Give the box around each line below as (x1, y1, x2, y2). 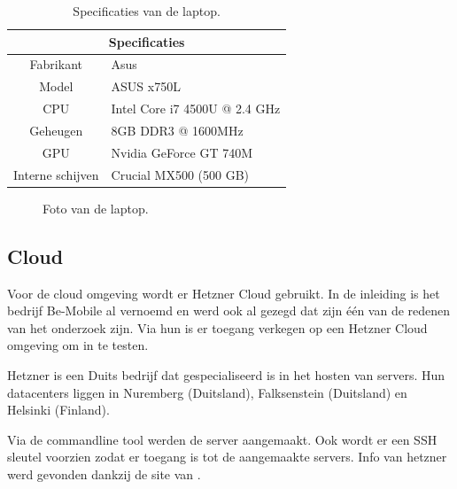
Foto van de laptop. (43, 198, 149, 217)
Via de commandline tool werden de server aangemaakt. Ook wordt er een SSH (7, 430, 438, 448)
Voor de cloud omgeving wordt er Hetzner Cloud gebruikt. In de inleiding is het (7, 283, 440, 302)
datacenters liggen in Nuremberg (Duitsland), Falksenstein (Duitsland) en (7, 383, 407, 401)
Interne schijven (13, 165, 99, 183)
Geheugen (29, 120, 83, 139)
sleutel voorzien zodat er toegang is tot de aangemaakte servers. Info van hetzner (7, 447, 447, 466)
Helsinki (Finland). (7, 400, 110, 419)
